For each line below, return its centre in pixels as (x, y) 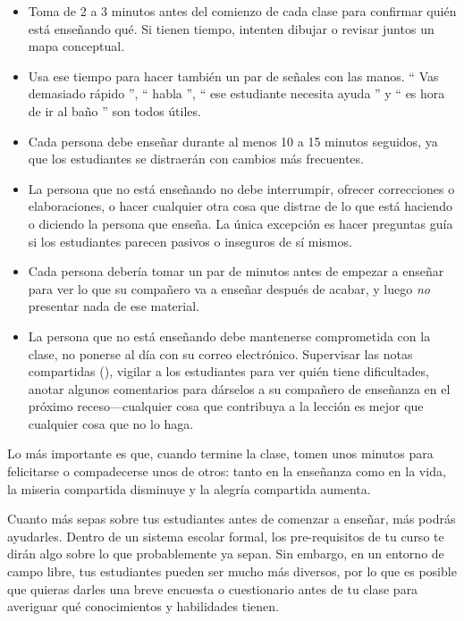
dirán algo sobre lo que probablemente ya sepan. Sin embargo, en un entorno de (226, 554)
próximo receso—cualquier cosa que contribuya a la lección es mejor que (226, 406)
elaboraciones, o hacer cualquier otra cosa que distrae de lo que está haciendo (240, 206)
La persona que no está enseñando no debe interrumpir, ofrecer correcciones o (241, 188)
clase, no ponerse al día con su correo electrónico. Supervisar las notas (220, 353)
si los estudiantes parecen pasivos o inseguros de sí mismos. (190, 241)
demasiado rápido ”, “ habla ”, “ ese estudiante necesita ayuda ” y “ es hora (236, 93)
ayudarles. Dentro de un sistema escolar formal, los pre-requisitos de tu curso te (226, 536)
